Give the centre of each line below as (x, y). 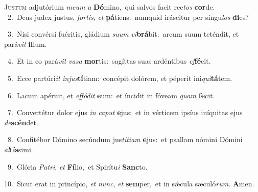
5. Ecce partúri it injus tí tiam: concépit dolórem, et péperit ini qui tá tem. (120, 78)
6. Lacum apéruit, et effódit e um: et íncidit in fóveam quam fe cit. (111, 95)
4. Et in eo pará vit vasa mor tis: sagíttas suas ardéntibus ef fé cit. (109, 61)
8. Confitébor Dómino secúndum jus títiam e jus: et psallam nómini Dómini (125, 139)
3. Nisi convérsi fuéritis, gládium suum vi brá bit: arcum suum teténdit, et (123, 34)
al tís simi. (19, 149)
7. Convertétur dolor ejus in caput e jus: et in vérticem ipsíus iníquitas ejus (125, 112)
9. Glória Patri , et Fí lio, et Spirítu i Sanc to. (77, 166)
